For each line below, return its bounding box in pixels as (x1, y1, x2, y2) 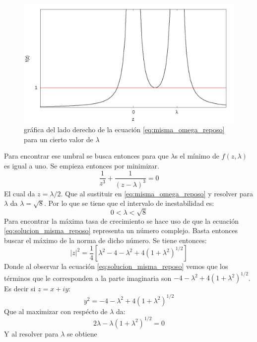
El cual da (4, 188, 35, 198)
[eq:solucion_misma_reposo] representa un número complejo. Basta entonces (4, 225, 238, 236)
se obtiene (66, 328, 97, 339)
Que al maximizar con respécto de (4, 306, 108, 316)
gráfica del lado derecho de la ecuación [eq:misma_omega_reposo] (24, 124, 225, 135)
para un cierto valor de (24, 134, 93, 144)
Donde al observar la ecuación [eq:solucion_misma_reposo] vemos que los (4, 261, 228, 271)
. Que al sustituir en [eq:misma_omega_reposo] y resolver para (61, 188, 253, 198)
